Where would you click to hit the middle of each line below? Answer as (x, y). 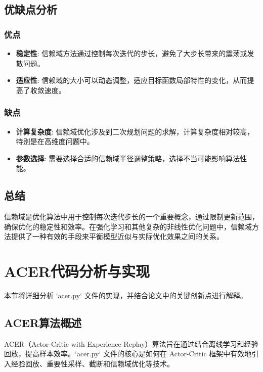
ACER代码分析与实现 (77, 271)
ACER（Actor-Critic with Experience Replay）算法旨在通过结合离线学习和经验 (131, 343)
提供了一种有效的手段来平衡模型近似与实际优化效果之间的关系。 (117, 236)
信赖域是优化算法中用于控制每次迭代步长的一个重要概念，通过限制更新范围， (131, 217)
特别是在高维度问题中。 (55, 141)
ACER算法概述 (43, 323)
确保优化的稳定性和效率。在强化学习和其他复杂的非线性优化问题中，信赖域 (128, 226)
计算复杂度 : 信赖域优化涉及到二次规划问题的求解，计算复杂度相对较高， (135, 131)
